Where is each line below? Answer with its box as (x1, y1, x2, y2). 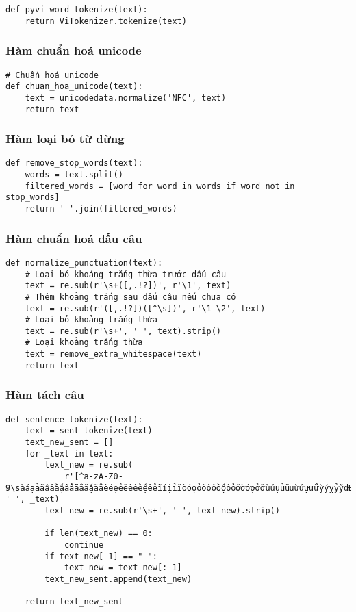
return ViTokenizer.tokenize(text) (25, 16, 187, 26)
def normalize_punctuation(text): (5, 257, 163, 268)
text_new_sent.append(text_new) (44, 574, 192, 584)
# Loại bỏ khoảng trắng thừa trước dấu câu (25, 269, 227, 279)
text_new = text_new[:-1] (64, 563, 182, 573)
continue (64, 539, 104, 550)
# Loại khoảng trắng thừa (25, 337, 143, 348)
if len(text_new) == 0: (44, 528, 153, 539)
